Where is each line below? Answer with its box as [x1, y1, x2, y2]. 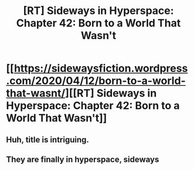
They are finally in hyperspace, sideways [6, 154, 159, 164]
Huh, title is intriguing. [6, 134, 90, 144]
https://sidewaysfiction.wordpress [13, 62, 188, 75]
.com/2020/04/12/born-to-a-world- [6, 74, 186, 88]
